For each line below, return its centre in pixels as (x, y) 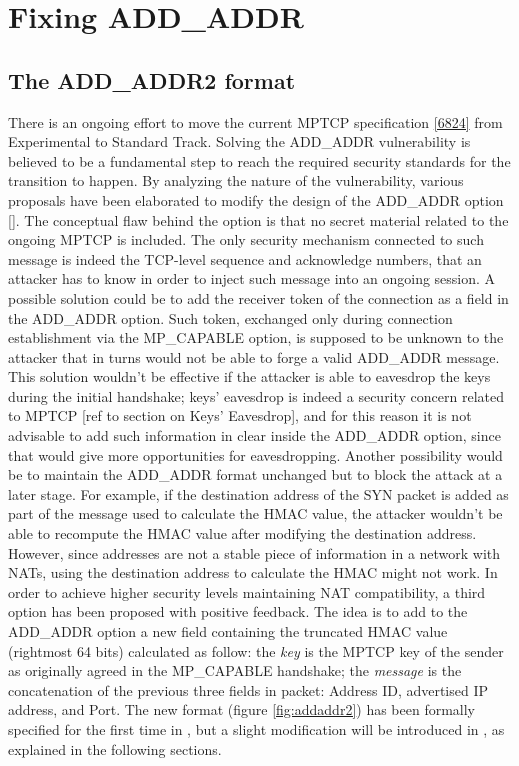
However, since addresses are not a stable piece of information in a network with (254, 552)
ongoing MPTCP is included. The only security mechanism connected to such (246, 239)
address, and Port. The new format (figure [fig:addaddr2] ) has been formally (242, 709)
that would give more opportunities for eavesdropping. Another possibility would (255, 454)
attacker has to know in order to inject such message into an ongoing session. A (252, 278)
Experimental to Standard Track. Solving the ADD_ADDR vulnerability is (239, 141)
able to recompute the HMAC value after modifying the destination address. (242, 533)
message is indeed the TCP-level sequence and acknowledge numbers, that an (245, 258)
